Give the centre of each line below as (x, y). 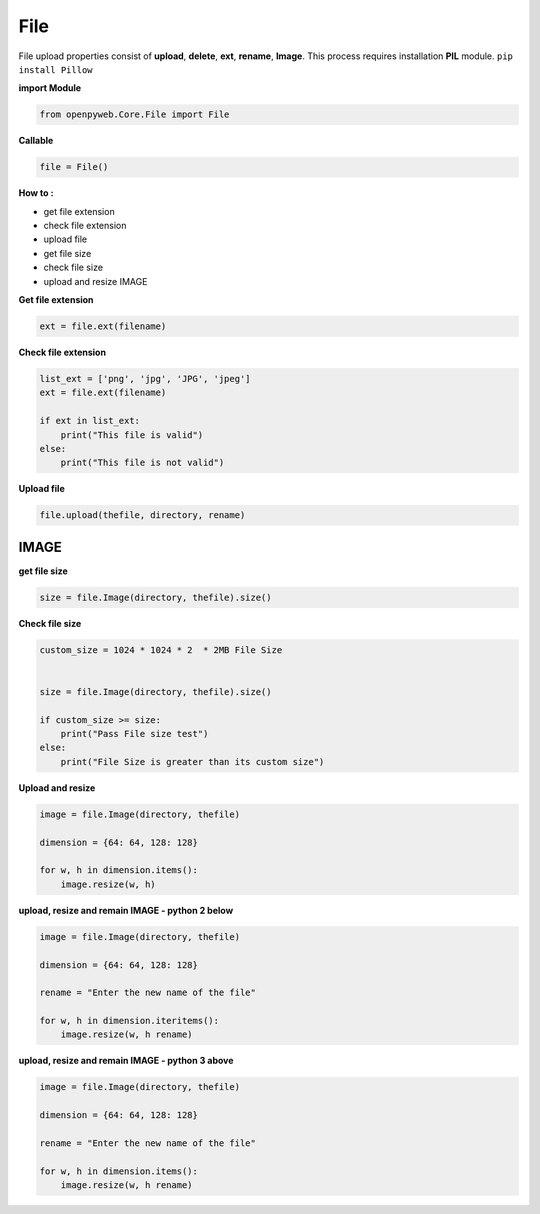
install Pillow (56, 69)
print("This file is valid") (132, 434)
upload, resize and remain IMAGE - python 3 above (126, 1061)
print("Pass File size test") (134, 734)
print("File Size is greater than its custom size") (192, 761)
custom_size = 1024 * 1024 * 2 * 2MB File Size (161, 649)
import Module (50, 88)
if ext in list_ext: (89, 421)
